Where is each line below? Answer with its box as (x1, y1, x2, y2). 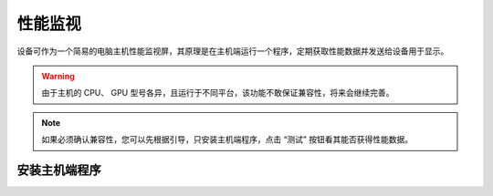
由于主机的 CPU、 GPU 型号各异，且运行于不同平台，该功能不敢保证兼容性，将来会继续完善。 (41, 88, 394, 98)
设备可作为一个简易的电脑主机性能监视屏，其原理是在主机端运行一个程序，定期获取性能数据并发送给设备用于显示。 (16, 46, 449, 57)
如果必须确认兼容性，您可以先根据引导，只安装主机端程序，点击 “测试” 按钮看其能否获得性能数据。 (41, 134, 414, 145)
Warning (41, 70, 75, 81)
